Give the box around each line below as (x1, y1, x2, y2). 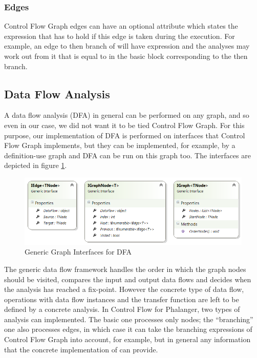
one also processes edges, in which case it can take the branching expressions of (4, 324, 252, 334)
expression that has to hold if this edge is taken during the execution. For (4, 30, 235, 41)
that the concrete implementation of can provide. (4, 344, 158, 354)
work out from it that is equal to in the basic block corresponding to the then (4, 51, 248, 61)
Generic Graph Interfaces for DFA (25, 246, 132, 257)
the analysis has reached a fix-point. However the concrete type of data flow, (4, 284, 244, 294)
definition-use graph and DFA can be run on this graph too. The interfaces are (4, 150, 251, 160)
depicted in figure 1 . (4, 160, 67, 171)
